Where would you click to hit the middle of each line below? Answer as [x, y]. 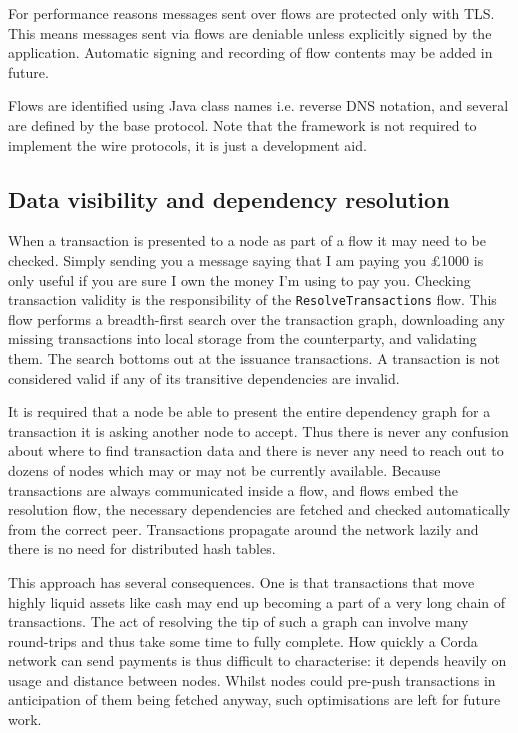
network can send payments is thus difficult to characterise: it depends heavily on [257, 660]
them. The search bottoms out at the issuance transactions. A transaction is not [254, 357]
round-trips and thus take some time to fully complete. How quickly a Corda [243, 640]
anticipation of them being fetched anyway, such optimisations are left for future [254, 699]
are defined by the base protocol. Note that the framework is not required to [242, 124]
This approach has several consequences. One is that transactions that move [241, 581]
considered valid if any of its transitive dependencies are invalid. [204, 377]
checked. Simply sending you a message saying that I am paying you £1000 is [246, 259]
